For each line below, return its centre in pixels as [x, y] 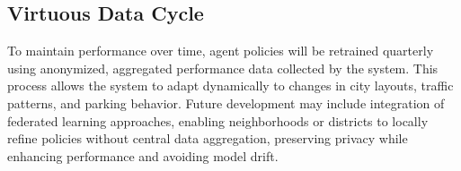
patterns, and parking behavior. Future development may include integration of [226, 103]
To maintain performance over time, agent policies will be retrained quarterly [221, 51]
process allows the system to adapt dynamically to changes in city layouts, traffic [230, 85]
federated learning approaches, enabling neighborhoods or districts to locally [218, 120]
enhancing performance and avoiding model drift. [143, 155]
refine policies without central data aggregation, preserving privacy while [208, 138]
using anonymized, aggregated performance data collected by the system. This [223, 68]
